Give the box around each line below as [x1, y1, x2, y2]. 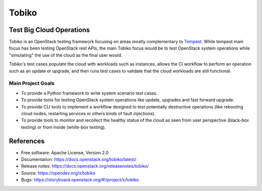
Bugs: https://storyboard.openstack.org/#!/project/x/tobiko [21, 177, 139, 183]
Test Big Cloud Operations [9, 26, 90, 34]
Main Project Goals [9, 80, 55, 87]
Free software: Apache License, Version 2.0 [21, 150, 109, 156]
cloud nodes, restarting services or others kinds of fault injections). [21, 110, 156, 116]
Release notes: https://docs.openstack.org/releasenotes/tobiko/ [21, 163, 149, 169]
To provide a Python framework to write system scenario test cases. [21, 90, 158, 96]
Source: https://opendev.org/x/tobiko [21, 170, 96, 176]
